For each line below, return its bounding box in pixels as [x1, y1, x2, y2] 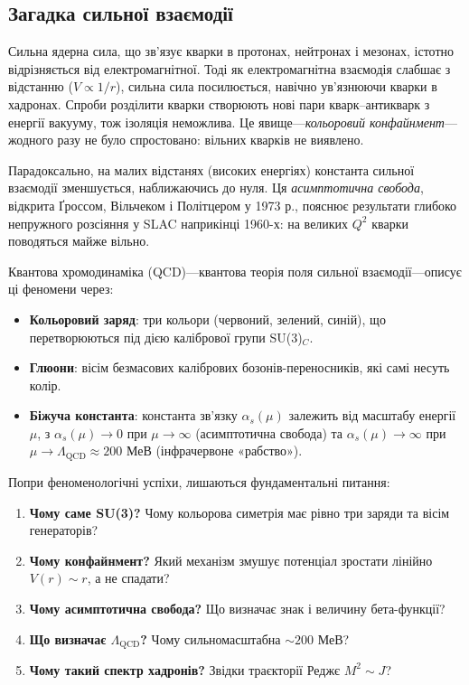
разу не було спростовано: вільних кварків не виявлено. [57, 130, 364, 149]
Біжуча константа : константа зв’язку [29, 406, 238, 425]
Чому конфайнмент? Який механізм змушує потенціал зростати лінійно [29, 550, 433, 569]
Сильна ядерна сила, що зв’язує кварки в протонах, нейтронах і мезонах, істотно [8, 42, 454, 61]
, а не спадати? [87, 568, 170, 587]
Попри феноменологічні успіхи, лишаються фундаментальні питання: [8, 472, 390, 491]
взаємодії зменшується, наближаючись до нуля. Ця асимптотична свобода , [8, 178, 424, 197]
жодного [8, 130, 53, 149]
